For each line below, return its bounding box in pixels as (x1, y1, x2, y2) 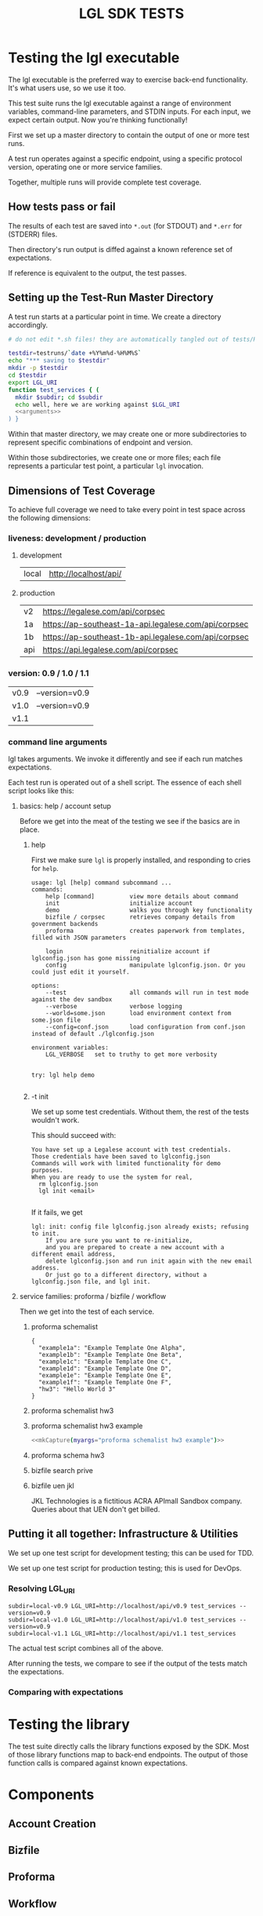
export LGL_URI (8, 378, 58, 386)
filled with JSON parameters (31, 934, 127, 942)
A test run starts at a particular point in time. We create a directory (8, 312, 222, 321)
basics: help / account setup (19, 801, 112, 810)
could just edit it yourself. (31, 967, 131, 976)
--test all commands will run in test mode (45, 989, 249, 996)
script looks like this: (8, 786, 74, 795)
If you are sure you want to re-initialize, (45, 1236, 193, 1245)
